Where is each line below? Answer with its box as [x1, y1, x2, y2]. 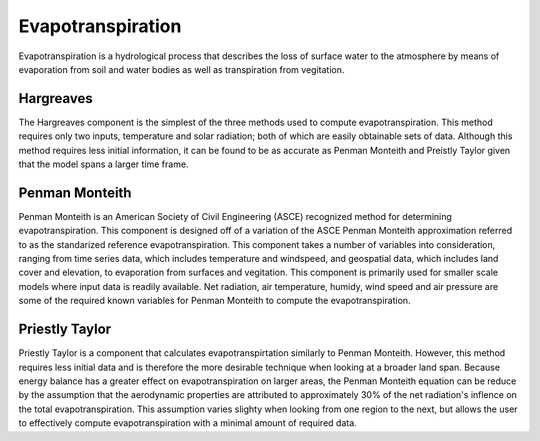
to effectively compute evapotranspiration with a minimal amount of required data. [18, 417, 357, 429]
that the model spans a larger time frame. [18, 158, 189, 170]
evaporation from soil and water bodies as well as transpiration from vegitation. [18, 63, 345, 75]
